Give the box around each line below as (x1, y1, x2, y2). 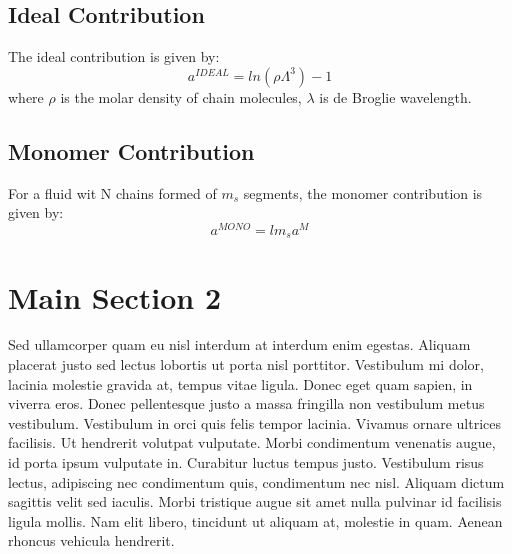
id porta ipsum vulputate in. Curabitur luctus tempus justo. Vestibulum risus (8, 452, 484, 472)
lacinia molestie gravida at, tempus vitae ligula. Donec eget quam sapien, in (8, 373, 473, 394)
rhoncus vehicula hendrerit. (8, 530, 175, 551)
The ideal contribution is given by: (8, 46, 220, 67)
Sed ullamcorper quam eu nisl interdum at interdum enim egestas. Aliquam (8, 334, 471, 355)
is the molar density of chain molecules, (60, 86, 302, 107)
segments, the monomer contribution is (243, 182, 483, 203)
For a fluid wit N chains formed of (8, 182, 217, 203)
